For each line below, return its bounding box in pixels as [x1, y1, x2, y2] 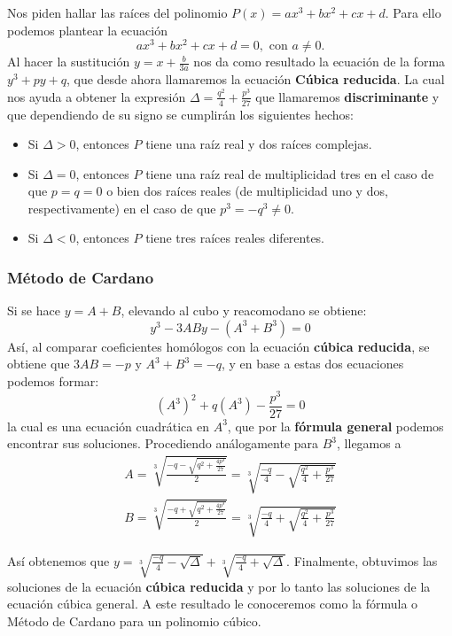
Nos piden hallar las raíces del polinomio [7, 4, 228, 21]
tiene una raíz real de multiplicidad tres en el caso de [145, 164, 434, 182]
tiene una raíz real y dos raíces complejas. [145, 135, 372, 153]
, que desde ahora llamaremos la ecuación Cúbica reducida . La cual [66, 70, 445, 89]
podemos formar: [7, 372, 99, 391]
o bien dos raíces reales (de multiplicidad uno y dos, [106, 182, 388, 200]
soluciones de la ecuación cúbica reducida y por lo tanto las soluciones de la [7, 577, 431, 595]
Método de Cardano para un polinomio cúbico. [7, 611, 261, 630]
